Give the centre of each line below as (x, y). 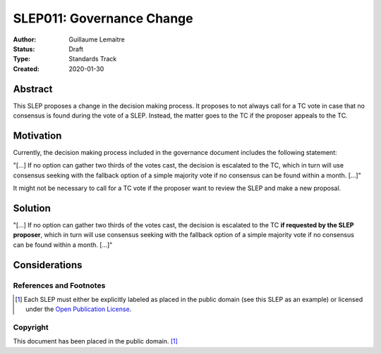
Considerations (48, 265)
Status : (24, 49)
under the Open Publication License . (79, 309)
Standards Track (93, 59)
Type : (22, 59)
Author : (25, 39)
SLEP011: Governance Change (103, 18)
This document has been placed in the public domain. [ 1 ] (95, 341)
